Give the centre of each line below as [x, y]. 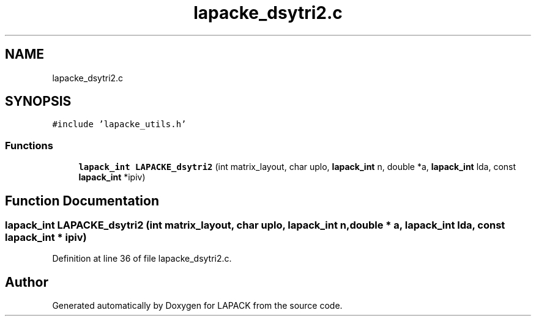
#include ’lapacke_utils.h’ [119, 124]
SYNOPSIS [38, 101]
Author [27, 282]
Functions [29, 145]
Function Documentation [82, 201]
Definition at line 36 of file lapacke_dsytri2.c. [142, 259]
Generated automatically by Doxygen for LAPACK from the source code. [197, 306]
